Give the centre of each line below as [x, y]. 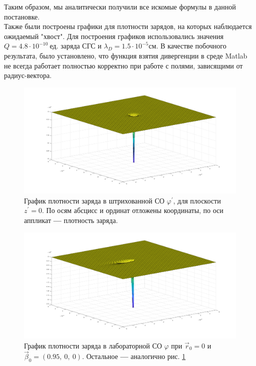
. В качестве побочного [191, 46]
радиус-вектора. [28, 75]
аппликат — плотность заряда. [71, 220]
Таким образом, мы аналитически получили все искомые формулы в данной [120, 6]
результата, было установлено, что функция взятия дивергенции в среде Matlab [126, 55]
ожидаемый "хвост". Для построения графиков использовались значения [114, 36]
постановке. [22, 16]
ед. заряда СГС [72, 47]
